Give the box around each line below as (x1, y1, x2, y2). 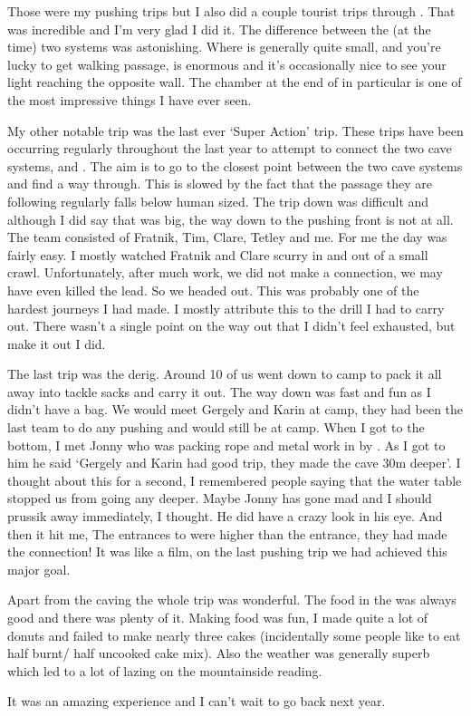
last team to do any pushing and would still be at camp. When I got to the (7, 418, 425, 437)
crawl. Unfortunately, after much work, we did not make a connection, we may (7, 263, 443, 282)
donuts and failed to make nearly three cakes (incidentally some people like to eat (7, 625, 461, 644)
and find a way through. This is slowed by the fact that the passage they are (7, 174, 433, 193)
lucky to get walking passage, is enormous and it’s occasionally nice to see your (7, 54, 447, 73)
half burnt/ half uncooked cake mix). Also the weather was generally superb (7, 643, 430, 663)
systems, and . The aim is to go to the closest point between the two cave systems (7, 156, 463, 175)
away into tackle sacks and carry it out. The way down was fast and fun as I (7, 382, 431, 401)
